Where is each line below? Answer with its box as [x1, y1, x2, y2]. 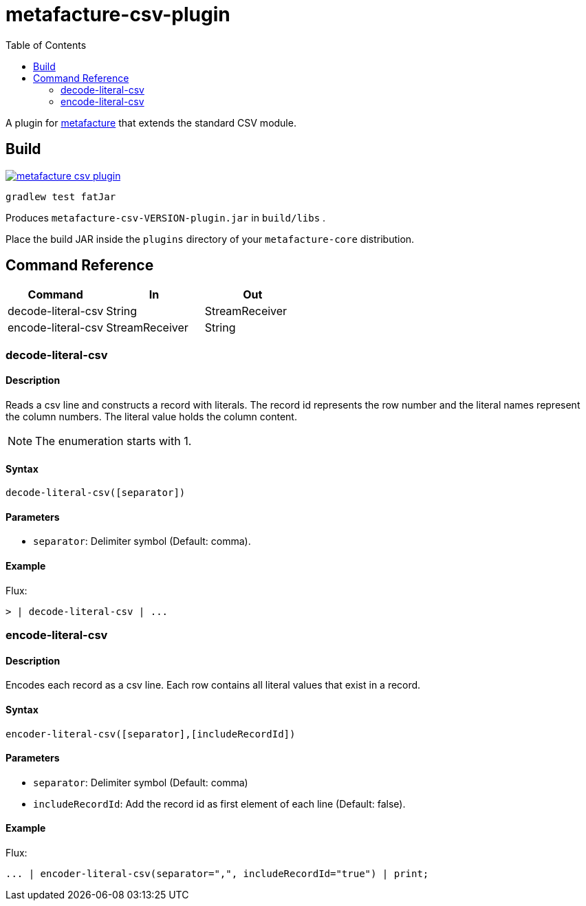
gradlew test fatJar [6, 191, 116, 202]
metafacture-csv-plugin [6, 3, 230, 26]
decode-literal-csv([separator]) [6, 487, 186, 499]
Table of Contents [6, 39, 87, 51]
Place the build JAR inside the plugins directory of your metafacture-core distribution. [6, 233, 415, 245]
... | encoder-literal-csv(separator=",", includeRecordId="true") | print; [6, 867, 429, 879]
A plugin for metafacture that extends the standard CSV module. [6, 116, 296, 129]
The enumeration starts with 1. [35, 434, 192, 449]
